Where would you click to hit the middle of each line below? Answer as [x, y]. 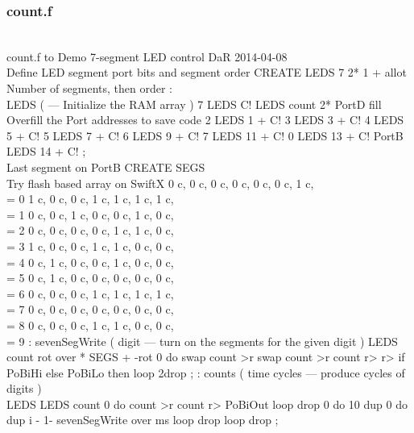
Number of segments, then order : [89, 88]
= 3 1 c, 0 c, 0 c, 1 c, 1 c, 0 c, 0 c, [90, 246]
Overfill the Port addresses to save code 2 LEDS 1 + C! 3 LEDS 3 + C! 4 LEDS [205, 120]
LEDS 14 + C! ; [46, 151]
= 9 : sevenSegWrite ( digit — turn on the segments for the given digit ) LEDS [202, 341]
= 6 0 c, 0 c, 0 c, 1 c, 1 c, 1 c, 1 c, [90, 293]
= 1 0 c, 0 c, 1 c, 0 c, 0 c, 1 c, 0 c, [90, 214]
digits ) [24, 388]
